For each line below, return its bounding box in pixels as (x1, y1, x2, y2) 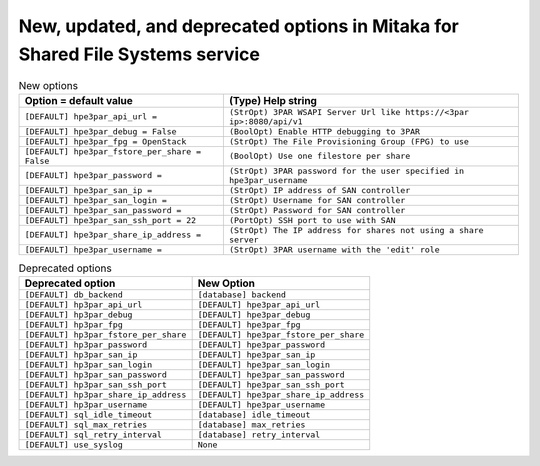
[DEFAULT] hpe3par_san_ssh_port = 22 (24, 215, 197, 225)
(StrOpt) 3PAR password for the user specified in (228, 165, 465, 176)
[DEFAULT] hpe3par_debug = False (24, 126, 177, 137)
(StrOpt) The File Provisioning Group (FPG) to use (228, 136, 470, 147)
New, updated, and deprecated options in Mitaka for (18, 15, 460, 37)
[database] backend (197, 290, 287, 300)
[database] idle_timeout (197, 410, 311, 420)
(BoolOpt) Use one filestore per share (228, 151, 411, 162)
